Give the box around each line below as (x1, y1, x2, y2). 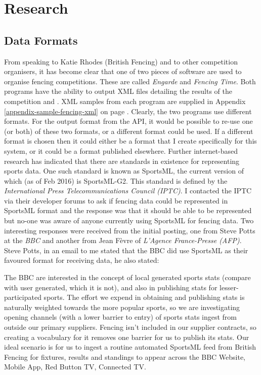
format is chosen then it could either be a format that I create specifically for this (4, 135, 257, 146)
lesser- (220, 282, 239, 292)
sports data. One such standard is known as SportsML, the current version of (4, 165, 244, 176)
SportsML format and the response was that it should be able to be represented (4, 205, 252, 216)
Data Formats (4, 32, 78, 48)
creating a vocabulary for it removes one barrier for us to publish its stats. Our (4, 331, 249, 342)
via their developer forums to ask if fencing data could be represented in (4, 195, 228, 206)
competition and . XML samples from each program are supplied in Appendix (4, 95, 246, 106)
